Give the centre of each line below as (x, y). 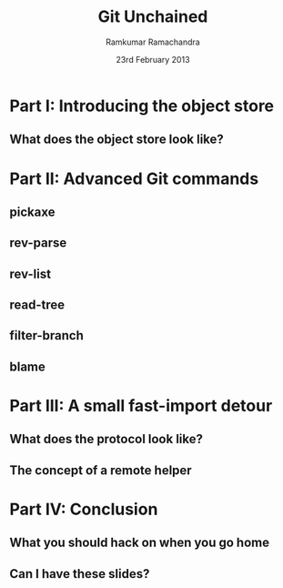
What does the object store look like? (117, 140)
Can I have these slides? (80, 574)
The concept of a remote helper (101, 470)
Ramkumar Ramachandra (153, 42)
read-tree (37, 305)
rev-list (30, 274)
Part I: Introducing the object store (142, 106)
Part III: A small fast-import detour (141, 406)
